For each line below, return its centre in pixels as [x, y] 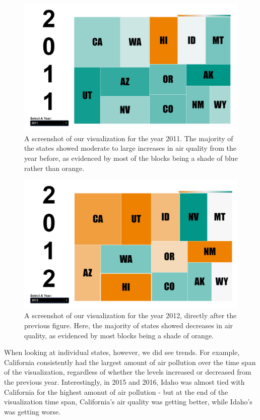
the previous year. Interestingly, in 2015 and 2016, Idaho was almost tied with [124, 381]
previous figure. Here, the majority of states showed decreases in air [129, 325]
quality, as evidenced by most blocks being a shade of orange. [119, 335]
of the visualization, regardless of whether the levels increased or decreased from [128, 372]
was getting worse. [32, 411]
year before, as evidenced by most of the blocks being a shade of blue [131, 158]
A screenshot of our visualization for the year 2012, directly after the [131, 315]
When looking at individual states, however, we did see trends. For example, [122, 352]
